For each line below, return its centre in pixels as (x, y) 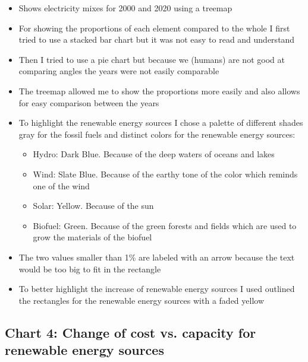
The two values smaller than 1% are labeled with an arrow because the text (157, 257)
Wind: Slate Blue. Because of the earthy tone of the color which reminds (165, 174)
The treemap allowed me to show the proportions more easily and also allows (159, 90)
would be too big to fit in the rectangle (90, 269)
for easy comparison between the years (89, 102)
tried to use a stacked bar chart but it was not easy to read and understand (157, 39)
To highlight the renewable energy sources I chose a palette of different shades (161, 123)
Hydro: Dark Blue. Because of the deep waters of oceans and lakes (154, 154)
